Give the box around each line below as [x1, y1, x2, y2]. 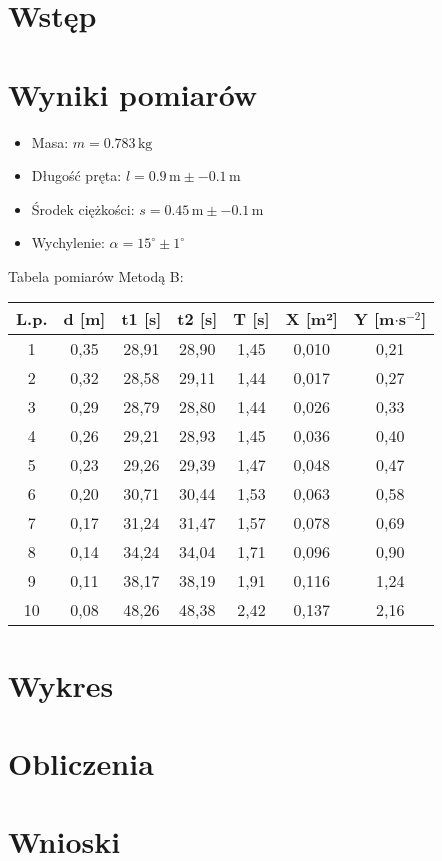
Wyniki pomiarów [8, 73, 258, 114]
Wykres [8, 664, 114, 705]
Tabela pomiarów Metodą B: [8, 265, 184, 286]
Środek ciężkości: [31, 198, 135, 219]
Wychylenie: [31, 232, 105, 253]
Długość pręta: [31, 165, 122, 186]
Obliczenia [8, 743, 154, 784]
